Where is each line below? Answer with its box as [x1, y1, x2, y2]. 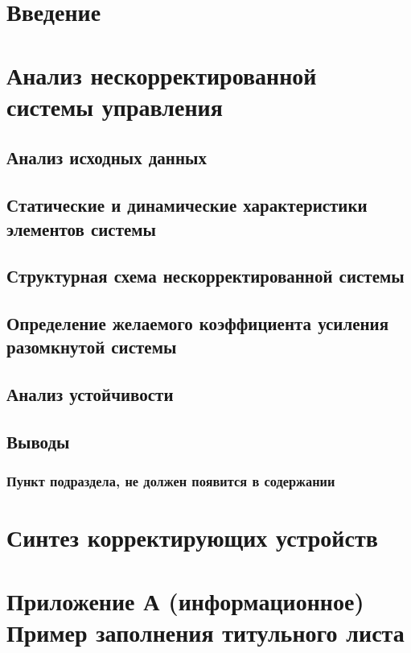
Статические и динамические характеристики [6, 192, 368, 217]
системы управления [6, 89, 223, 122]
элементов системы [6, 216, 156, 241]
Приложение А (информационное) [6, 584, 364, 617]
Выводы [6, 429, 70, 454]
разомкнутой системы [6, 334, 177, 359]
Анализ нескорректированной [6, 58, 317, 91]
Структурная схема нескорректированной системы [6, 263, 405, 288]
